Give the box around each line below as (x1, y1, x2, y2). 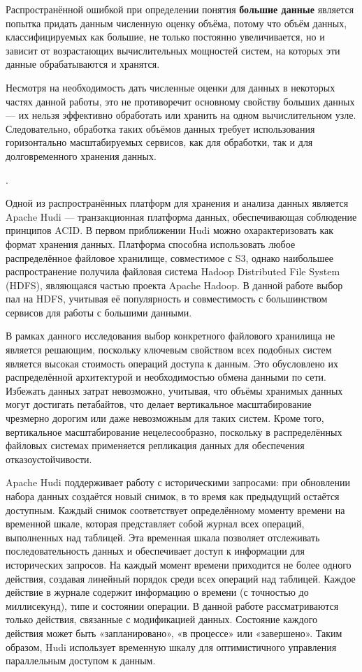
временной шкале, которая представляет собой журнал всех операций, (6, 516, 305, 531)
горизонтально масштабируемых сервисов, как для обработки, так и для (6, 135, 313, 149)
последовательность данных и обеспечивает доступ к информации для (6, 543, 305, 558)
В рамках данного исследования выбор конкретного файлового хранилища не (6, 328, 335, 343)
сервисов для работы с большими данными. (6, 305, 192, 319)
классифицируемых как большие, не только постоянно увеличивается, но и (6, 29, 325, 44)
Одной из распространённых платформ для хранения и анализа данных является (6, 196, 349, 210)
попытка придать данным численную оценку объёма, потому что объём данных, (6, 15, 347, 30)
